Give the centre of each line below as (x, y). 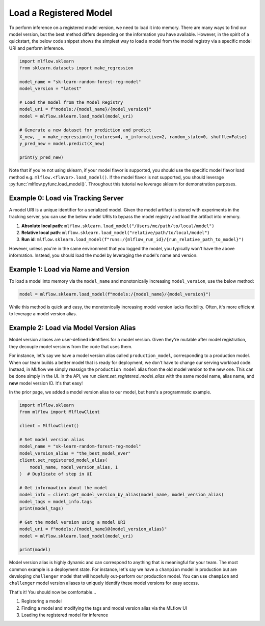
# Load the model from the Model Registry (71, 103)
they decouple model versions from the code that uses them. (71, 346)
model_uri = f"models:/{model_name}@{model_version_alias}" (93, 529)
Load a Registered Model (61, 13)
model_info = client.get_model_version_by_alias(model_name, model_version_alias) (122, 495)
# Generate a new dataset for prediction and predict (85, 130)
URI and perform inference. (37, 48)
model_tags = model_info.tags (56, 501)
